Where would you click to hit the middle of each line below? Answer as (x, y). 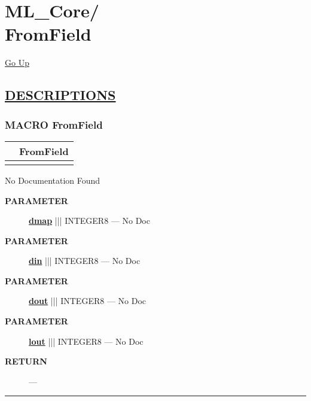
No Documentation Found (53, 180)
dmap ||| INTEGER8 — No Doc (89, 221)
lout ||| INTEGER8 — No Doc (86, 341)
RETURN (26, 361)
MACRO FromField (54, 124)
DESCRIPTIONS (60, 95)
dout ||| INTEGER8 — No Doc (88, 301)
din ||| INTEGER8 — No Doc (85, 261)
